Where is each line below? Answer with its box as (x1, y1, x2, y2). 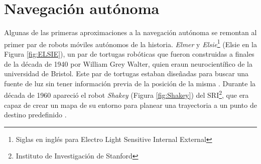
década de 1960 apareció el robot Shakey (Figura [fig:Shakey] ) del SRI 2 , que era (4, 88, 249, 100)
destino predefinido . (4, 109, 67, 120)
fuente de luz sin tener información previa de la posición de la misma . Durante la (4, 78, 256, 88)
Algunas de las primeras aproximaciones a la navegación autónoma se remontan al (4, 27, 257, 38)
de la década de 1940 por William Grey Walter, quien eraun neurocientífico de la (4, 58, 252, 69)
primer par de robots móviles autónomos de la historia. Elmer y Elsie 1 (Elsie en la (4, 37, 257, 49)
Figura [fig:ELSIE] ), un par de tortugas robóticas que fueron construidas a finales (4, 48, 254, 59)
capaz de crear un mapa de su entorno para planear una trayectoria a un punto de (4, 99, 257, 110)
